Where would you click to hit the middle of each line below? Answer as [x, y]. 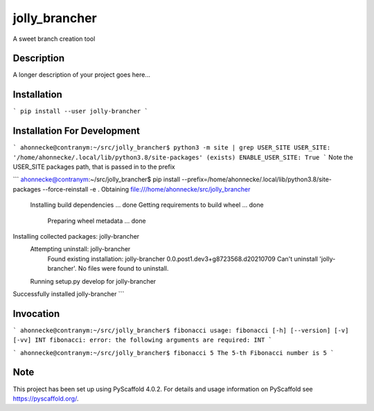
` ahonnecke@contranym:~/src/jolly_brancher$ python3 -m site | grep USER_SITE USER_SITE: [172, 148]
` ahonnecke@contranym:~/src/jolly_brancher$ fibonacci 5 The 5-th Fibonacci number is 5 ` [173, 353]
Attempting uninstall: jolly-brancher [80, 249]
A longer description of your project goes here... [81, 75]
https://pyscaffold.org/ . [46, 399]
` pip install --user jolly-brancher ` [80, 111]
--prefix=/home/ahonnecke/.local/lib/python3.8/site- [257, 179]
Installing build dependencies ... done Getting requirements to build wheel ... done [147, 205]
